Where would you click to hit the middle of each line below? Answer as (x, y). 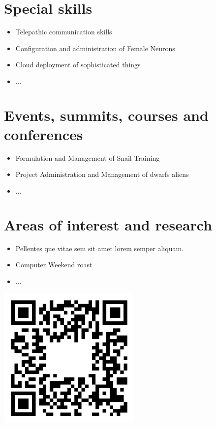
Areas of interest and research (108, 224)
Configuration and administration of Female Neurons (95, 48)
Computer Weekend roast (54, 265)
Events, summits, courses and (106, 115)
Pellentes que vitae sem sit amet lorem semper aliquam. (99, 248)
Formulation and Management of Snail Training (88, 157)
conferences (44, 134)
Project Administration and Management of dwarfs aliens (102, 174)
